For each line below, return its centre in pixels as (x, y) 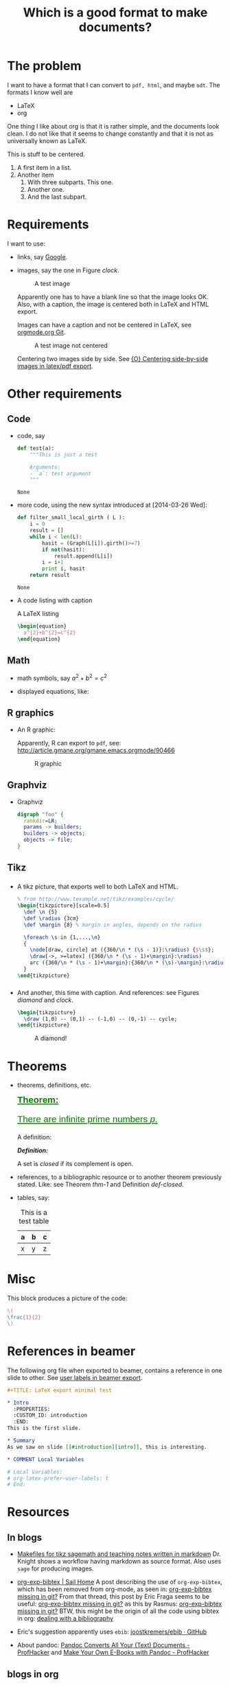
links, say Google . (42, 256)
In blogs (25, 1537)
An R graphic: (36, 730)
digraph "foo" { (40, 814)
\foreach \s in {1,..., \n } (62, 937)
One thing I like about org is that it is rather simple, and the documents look (113, 126)
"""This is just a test (64, 455)
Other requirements (65, 394)
